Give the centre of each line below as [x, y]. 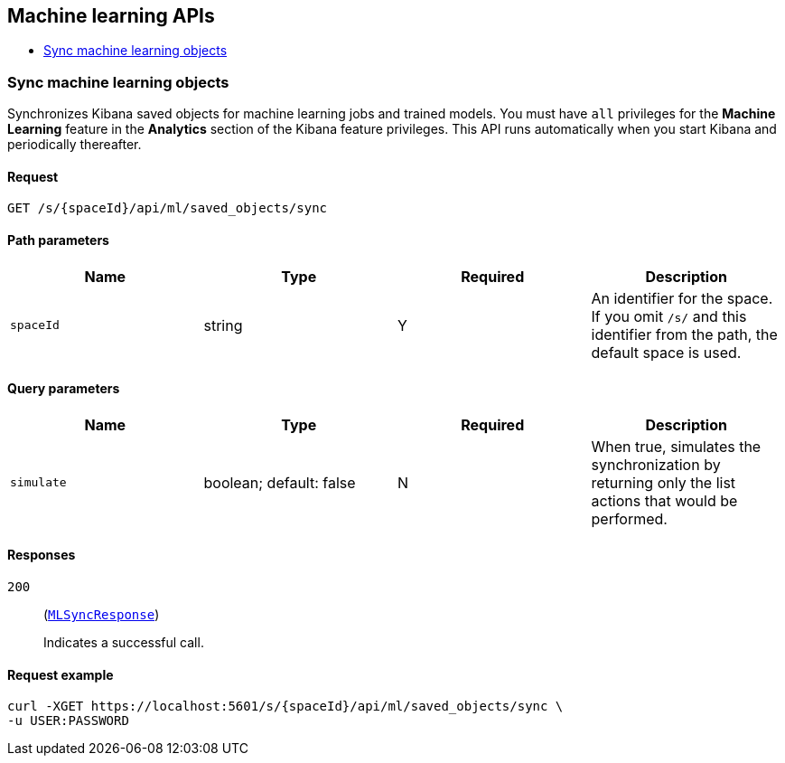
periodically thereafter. [75, 145]
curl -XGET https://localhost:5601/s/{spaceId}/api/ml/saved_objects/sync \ [285, 706]
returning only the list [664, 482]
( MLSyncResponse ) [102, 615]
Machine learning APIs [111, 16]
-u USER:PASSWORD [68, 721]
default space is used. [666, 352]
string [223, 325]
